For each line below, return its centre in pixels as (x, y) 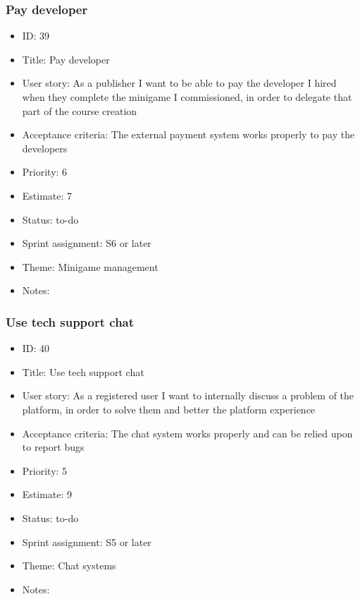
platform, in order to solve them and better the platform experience (169, 409)
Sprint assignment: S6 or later (87, 243)
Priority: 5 (45, 470)
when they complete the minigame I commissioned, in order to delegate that (187, 97)
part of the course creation (80, 110)
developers (45, 148)
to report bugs (53, 447)
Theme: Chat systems (69, 565)
